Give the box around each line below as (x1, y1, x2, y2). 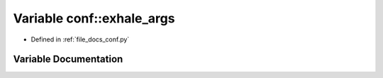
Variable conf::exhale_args (13, 11, 175, 26)
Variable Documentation (13, 53, 123, 65)
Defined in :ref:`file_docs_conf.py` (30, 35, 130, 44)
